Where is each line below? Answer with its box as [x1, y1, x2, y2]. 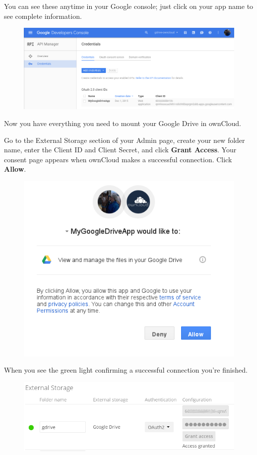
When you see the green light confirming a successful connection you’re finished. [4, 365, 248, 375]
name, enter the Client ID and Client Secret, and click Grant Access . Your [4, 144, 237, 155]
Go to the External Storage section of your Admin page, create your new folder [4, 134, 245, 145]
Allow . [4, 164, 26, 174]
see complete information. [4, 10, 82, 21]
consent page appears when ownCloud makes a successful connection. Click [4, 154, 232, 164]
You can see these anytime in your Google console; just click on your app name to [4, 1, 254, 11]
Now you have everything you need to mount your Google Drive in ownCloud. [4, 118, 241, 128]
